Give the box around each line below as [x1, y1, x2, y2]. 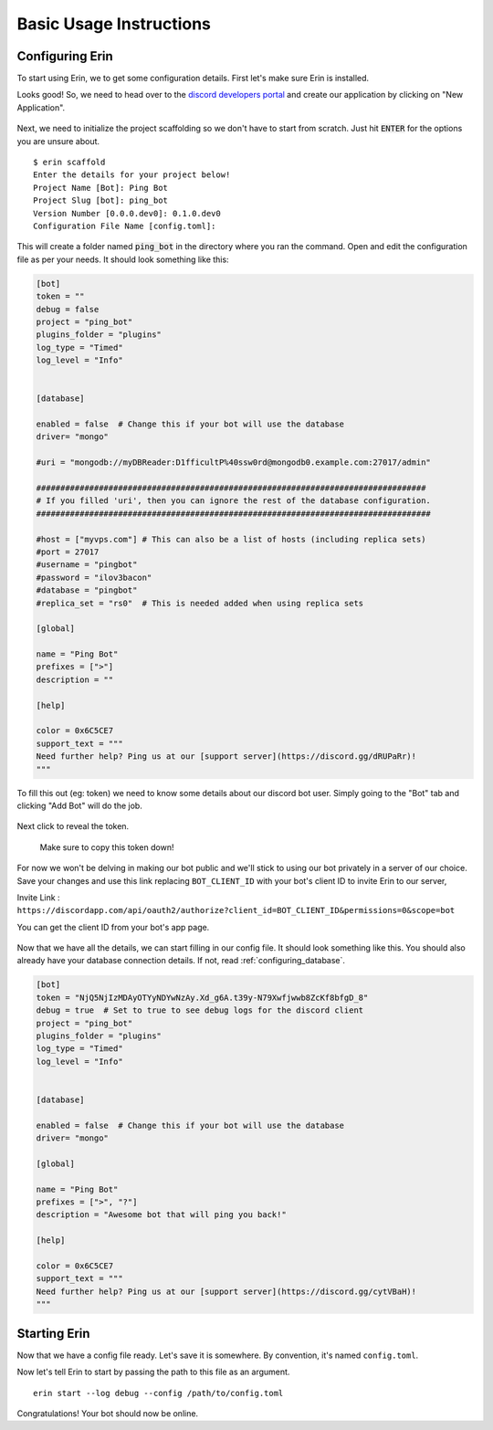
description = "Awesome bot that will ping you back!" [36, 1210, 287, 1220]
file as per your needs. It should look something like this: [16, 254, 229, 265]
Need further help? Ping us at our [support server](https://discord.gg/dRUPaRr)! [36, 752, 417, 762]
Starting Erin [16, 1325, 90, 1341]
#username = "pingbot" [36, 560, 138, 570]
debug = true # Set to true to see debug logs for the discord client [36, 1005, 364, 1015]
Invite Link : [16, 891, 60, 903]
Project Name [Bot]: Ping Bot [33, 183, 169, 193]
